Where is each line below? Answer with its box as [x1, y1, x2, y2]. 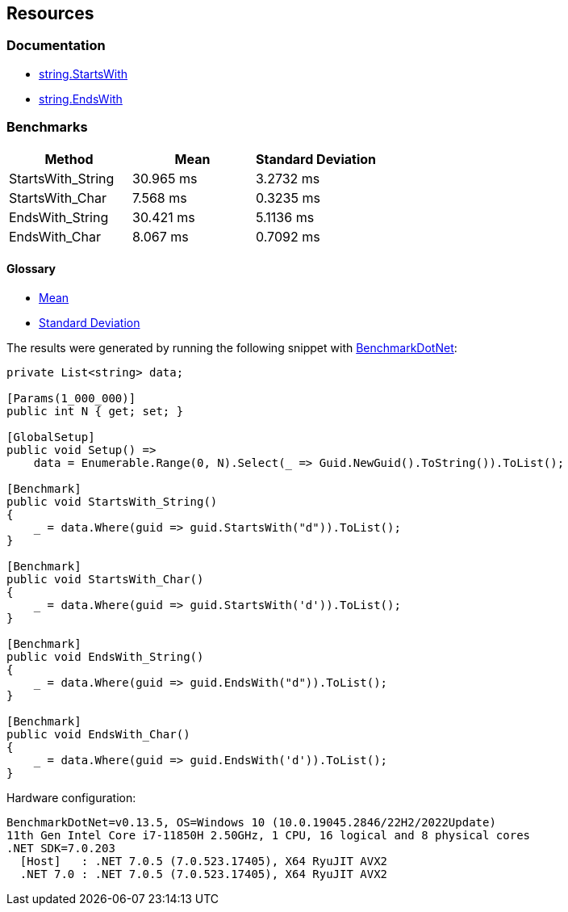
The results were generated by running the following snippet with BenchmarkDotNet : [6, 340, 457, 355]
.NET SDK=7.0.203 [6, 841, 115, 855]
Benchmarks [6, 119, 88, 136]
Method [44, 150, 94, 167]
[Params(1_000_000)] [6, 391, 136, 405]
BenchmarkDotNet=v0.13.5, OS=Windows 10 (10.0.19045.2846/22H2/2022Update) [6, 815, 496, 829]
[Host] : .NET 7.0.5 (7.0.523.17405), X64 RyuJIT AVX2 [19, 854, 388, 868]
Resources [6, 3, 94, 23]
